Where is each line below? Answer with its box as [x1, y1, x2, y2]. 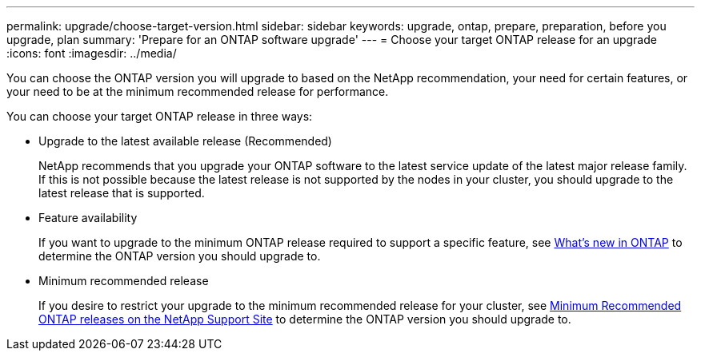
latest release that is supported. [38, 186, 205, 200]
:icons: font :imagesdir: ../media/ [6, 46, 177, 60]
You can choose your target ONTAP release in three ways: [6, 109, 313, 123]
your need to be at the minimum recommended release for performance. [6, 85, 389, 98]
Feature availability [38, 211, 138, 224]
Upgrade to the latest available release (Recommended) [38, 134, 332, 148]
